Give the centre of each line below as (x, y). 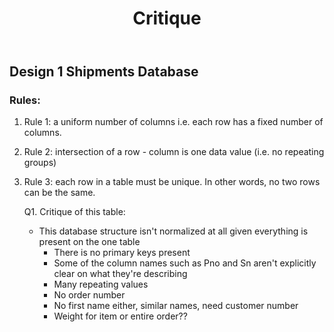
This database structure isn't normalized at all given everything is (173, 231)
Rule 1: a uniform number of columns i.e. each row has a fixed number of (173, 122)
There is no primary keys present (122, 253)
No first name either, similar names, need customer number (176, 306)
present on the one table (89, 242)
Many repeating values (101, 284)
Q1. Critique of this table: (74, 212)
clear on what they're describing (120, 274)
